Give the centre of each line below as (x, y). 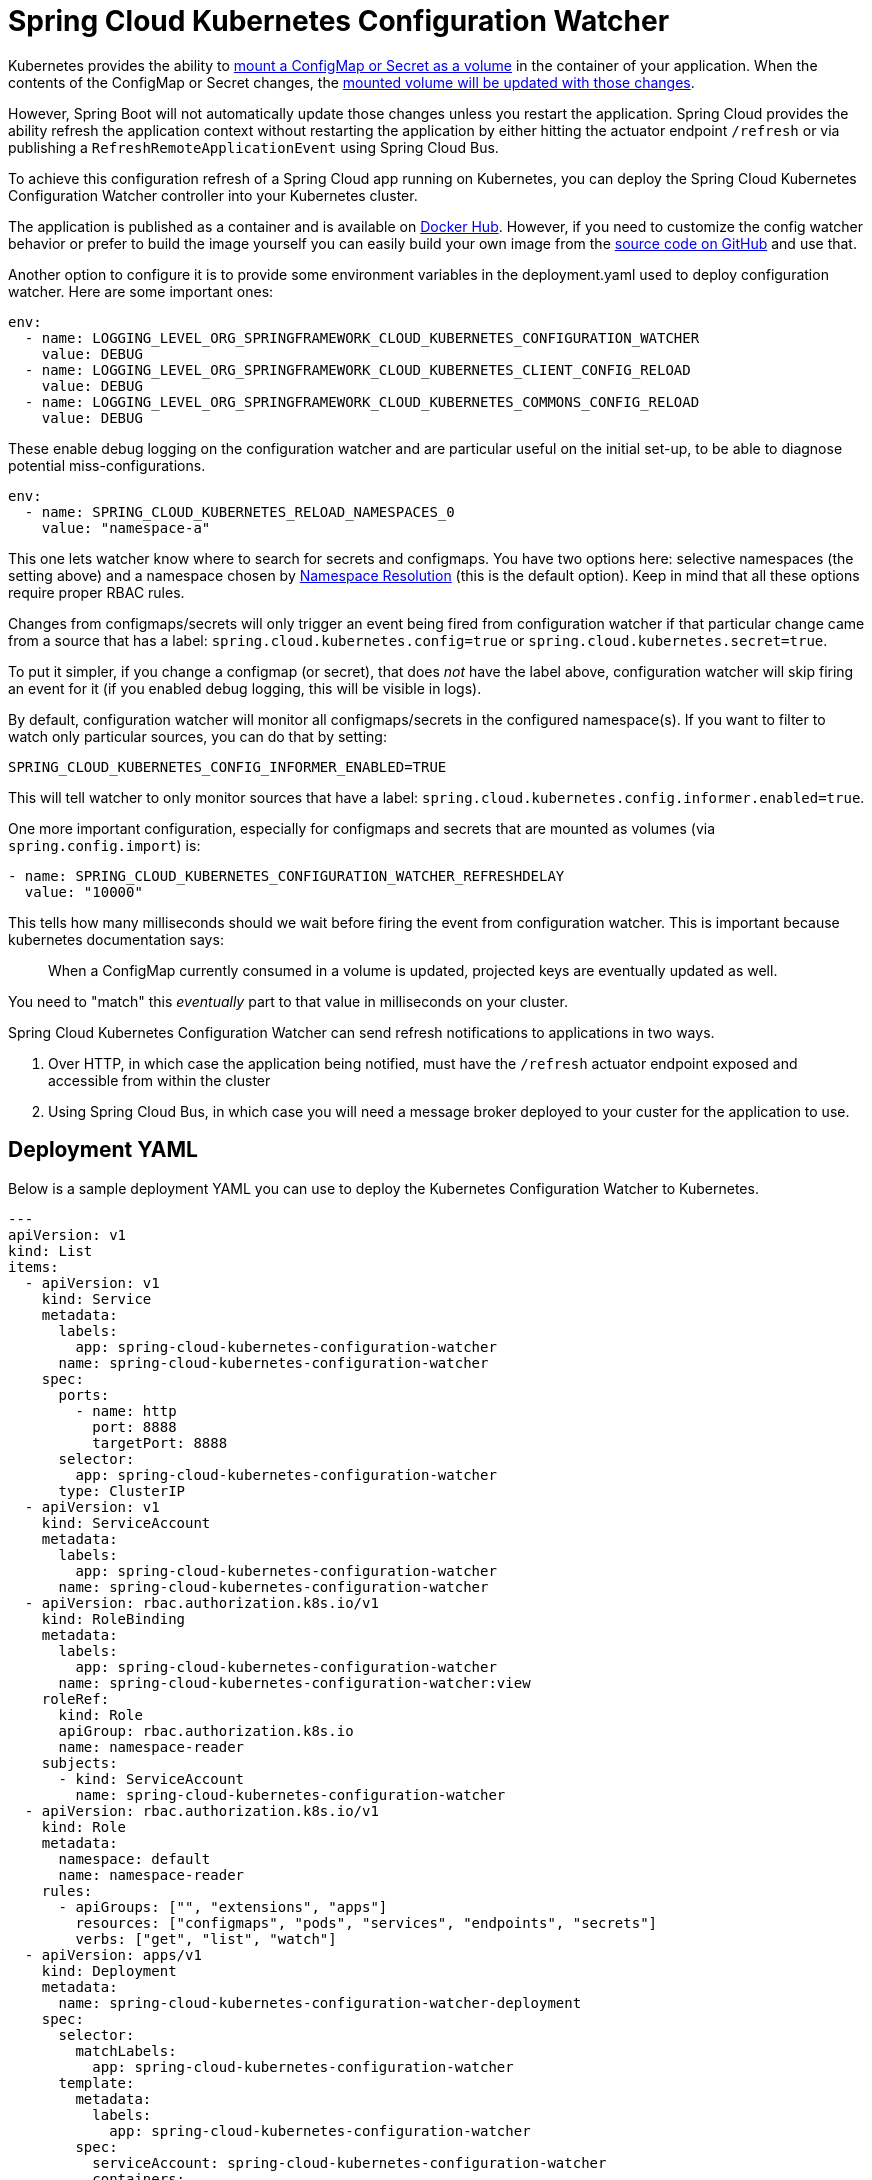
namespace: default (134, 1858)
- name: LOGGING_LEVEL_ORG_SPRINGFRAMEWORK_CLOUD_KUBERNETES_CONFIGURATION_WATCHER (362, 337)
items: (33, 1266)
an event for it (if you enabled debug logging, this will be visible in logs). (245, 688)
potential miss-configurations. (107, 465)
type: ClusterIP (122, 1490)
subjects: (79, 1762)
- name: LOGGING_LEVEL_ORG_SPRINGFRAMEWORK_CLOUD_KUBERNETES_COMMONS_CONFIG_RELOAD (362, 401)
